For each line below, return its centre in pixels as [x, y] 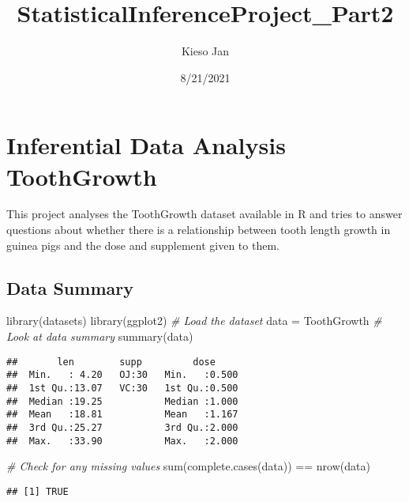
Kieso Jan [205, 51]
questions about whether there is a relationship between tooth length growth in [199, 230]
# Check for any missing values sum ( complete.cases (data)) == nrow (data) [188, 466]
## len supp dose [111, 362]
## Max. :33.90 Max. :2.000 [122, 441]
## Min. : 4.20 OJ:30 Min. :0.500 [122, 375]
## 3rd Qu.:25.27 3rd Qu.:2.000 [122, 427]
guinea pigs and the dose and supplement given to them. [143, 245]
